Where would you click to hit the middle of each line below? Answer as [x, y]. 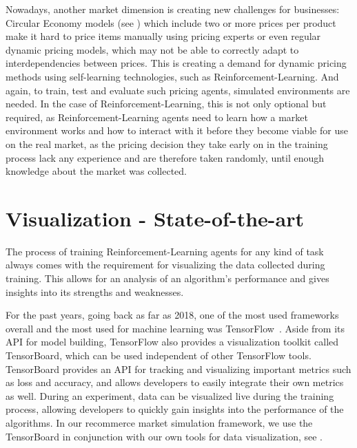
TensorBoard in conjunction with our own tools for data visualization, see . [164, 436]
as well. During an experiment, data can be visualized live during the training [170, 395]
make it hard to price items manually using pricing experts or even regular [163, 36]
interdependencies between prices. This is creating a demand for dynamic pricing [176, 63]
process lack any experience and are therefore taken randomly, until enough [165, 157]
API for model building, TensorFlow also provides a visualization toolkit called [172, 342]
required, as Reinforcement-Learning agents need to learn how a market [157, 117]
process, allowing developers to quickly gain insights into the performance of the [175, 409]
